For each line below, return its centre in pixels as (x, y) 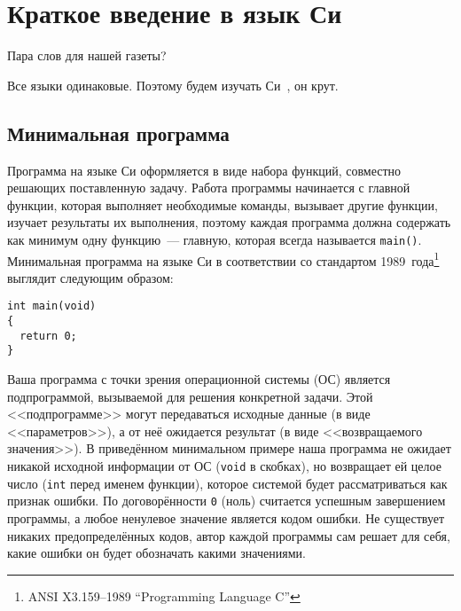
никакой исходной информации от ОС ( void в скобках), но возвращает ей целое (224, 465)
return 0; (48, 336)
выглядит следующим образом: (90, 277)
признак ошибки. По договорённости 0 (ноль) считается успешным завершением (227, 501)
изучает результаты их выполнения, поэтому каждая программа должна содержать (229, 222)
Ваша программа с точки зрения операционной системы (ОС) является (199, 379)
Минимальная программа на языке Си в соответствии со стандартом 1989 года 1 (223, 259)
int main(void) (52, 306)
